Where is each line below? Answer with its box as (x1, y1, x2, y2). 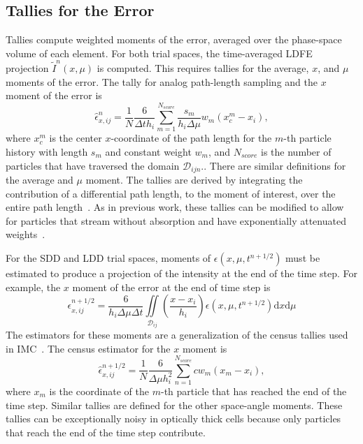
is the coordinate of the (49, 383, 150, 398)
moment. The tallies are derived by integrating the (85, 172, 303, 187)
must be (285, 251, 320, 265)
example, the (6, 279, 61, 294)
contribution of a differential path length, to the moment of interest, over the (6, 186, 336, 200)
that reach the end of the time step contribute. (6, 424, 206, 439)
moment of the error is (6, 88, 102, 103)
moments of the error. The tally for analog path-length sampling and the (6, 74, 318, 89)
